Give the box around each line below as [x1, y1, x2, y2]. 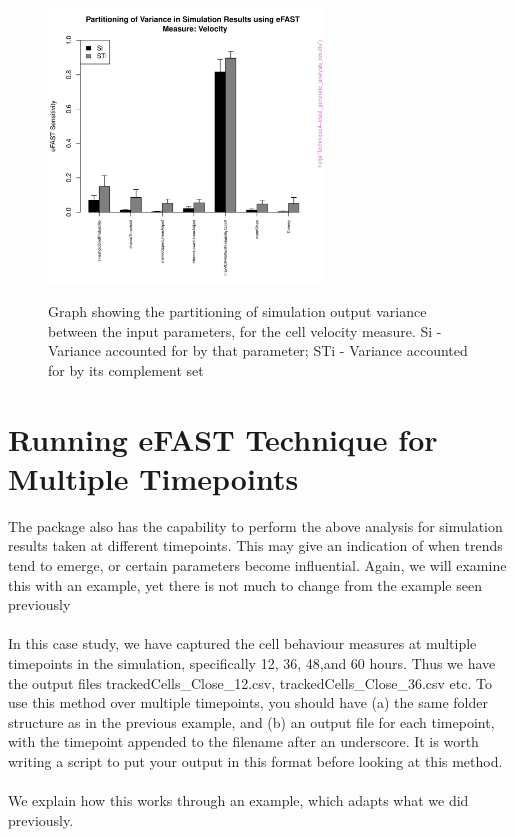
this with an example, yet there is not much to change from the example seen [8, 574, 482, 595]
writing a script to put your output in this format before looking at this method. [8, 751, 503, 771]
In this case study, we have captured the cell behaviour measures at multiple [8, 633, 477, 654]
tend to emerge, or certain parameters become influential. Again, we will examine [8, 555, 507, 576]
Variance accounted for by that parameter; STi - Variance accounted [48, 340, 468, 361]
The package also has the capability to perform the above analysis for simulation [8, 515, 503, 536]
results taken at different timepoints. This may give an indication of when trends [8, 535, 503, 556]
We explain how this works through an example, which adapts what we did [8, 790, 469, 811]
